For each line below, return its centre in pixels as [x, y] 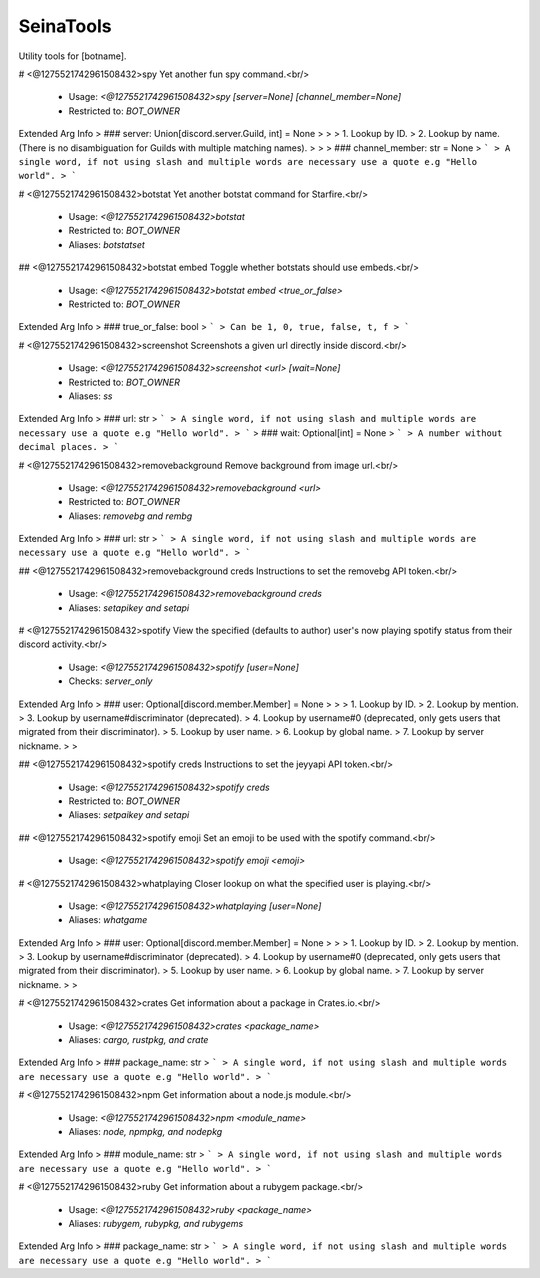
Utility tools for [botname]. [72, 56]
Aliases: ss [90, 396]
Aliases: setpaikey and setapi [129, 815]
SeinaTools [65, 26]
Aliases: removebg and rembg [130, 516]
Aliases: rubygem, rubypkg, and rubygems [156, 1223]
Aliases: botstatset [106, 244]
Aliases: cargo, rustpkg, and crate [138, 1040]
